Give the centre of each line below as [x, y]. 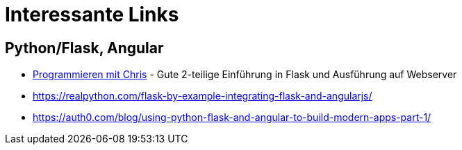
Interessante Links [92, 15]
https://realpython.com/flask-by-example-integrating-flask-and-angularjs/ [203, 96]
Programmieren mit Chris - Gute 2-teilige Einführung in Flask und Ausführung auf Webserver [245, 75]
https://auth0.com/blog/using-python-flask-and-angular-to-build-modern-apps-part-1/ [232, 118]
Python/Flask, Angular [84, 48]
